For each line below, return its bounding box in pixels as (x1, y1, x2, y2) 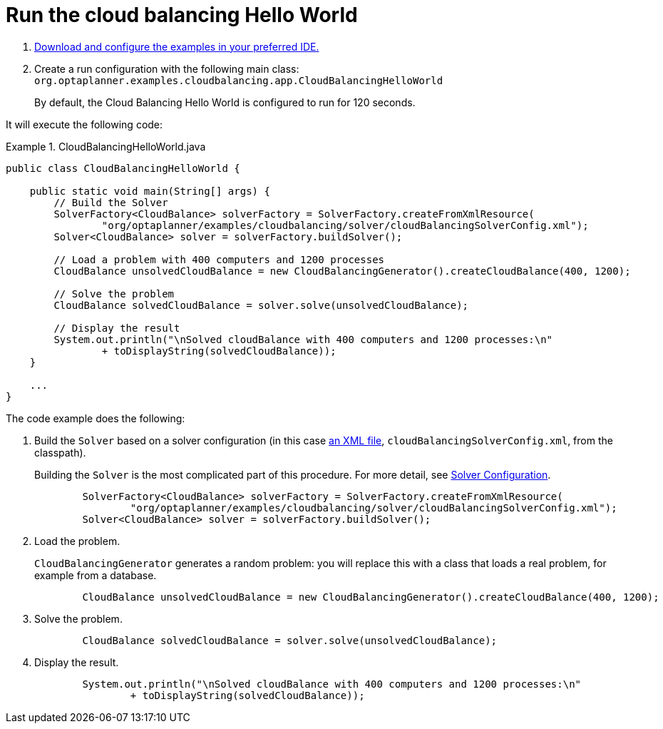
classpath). (34, 446, 86, 459)
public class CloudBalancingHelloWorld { (6, 162, 240, 174)
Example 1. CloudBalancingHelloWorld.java (6, 140, 206, 153)
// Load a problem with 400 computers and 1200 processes (53, 253, 385, 265)
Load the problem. (34, 534, 120, 547)
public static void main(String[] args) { (29, 185, 270, 197)
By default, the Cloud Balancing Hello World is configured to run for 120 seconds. (34, 96, 416, 108)
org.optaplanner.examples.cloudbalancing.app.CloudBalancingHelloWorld (34, 74, 443, 86)
